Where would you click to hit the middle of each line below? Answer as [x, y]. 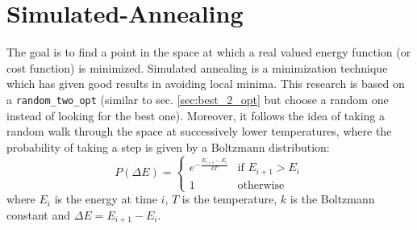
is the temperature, [229, 199]
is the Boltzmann [332, 199]
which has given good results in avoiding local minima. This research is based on [206, 84]
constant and [39, 214]
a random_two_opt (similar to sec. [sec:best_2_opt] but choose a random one [198, 99]
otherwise [261, 185]
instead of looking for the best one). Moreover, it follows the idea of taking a [196, 115]
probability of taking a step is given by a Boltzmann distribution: [168, 146]
